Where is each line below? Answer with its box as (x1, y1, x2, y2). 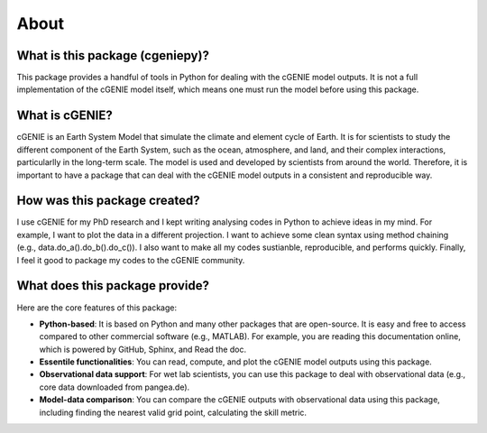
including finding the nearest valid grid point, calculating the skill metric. (39, 407, 307, 418)
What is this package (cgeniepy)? (16, 48, 209, 63)
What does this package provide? (16, 278, 209, 293)
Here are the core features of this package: (16, 302, 178, 313)
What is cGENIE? (16, 108, 113, 124)
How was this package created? (16, 193, 200, 208)
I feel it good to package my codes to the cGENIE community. (16, 254, 245, 265)
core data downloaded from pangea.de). (39, 382, 190, 392)
